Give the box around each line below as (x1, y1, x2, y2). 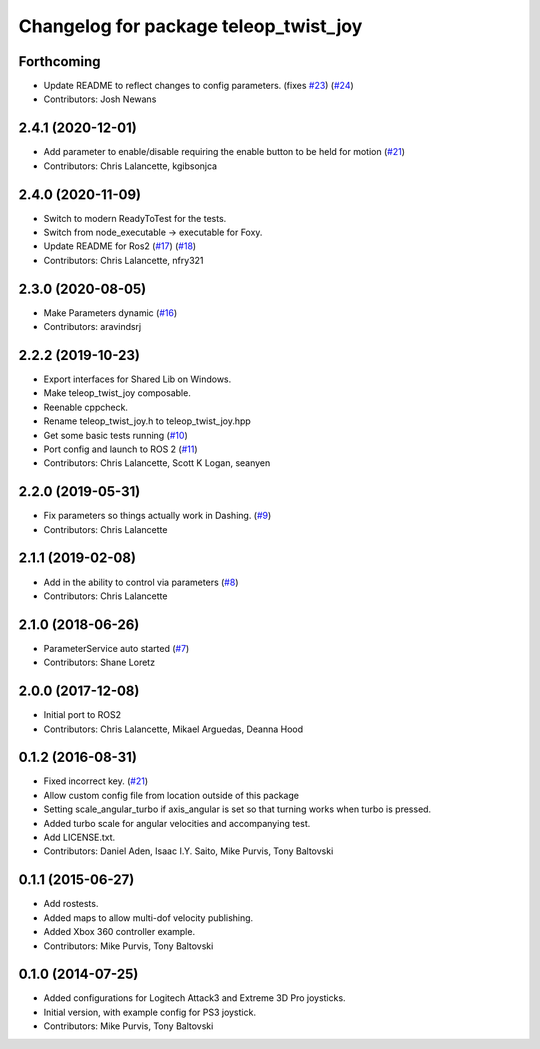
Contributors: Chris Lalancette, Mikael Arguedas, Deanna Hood (43, 723, 304, 735)
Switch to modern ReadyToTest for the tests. (43, 212, 227, 224)
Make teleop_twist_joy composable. (43, 387, 192, 399)
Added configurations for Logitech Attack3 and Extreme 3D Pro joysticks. (43, 992, 346, 1004)
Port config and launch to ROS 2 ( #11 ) (43, 443, 199, 455)
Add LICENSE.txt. (43, 831, 116, 844)
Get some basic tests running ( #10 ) (43, 429, 189, 441)
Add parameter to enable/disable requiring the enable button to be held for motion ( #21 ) (43, 146, 405, 158)
